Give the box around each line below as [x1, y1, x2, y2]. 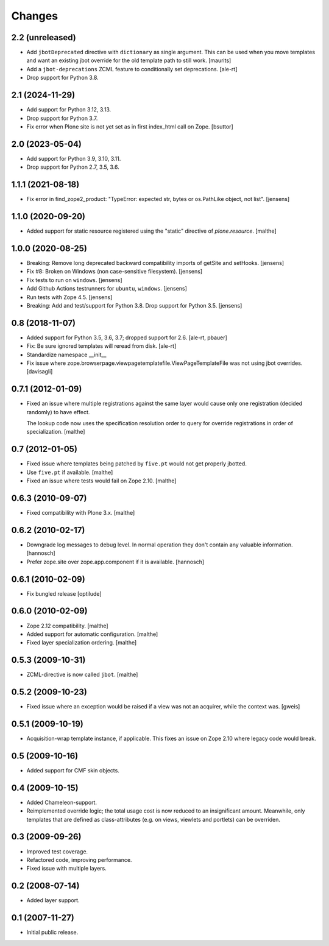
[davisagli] [26, 368, 53, 375]
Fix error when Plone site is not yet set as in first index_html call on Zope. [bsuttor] [26, 122, 234, 130]
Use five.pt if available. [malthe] [26, 468, 113, 476]
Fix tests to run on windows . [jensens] [26, 276, 122, 283]
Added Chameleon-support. [26, 799, 97, 806]
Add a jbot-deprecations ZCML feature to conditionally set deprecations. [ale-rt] [26, 65, 238, 72]
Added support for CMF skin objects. [26, 766, 120, 774]
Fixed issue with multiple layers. [26, 865, 107, 872]
